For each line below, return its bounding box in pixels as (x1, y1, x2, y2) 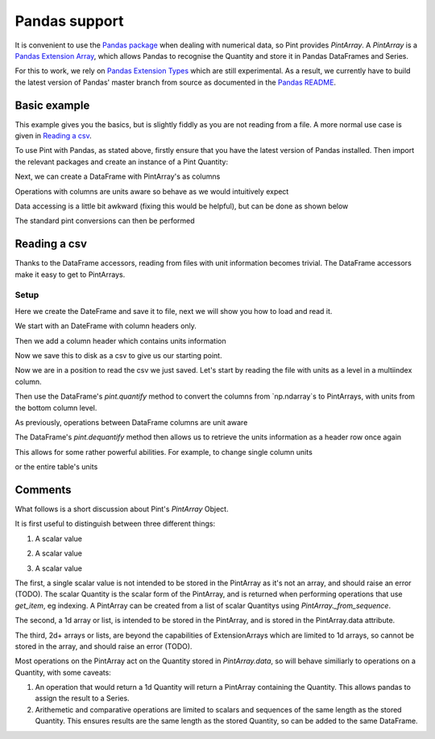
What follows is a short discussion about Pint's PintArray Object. (14, 504, 229, 514)
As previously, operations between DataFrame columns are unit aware (14, 417, 248, 427)
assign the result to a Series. (35, 693, 130, 704)
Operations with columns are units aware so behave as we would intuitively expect (14, 186, 289, 196)
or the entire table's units (14, 462, 98, 472)
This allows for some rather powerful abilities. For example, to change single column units (14, 447, 313, 456)
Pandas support (14, 12, 124, 30)
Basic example (14, 98, 90, 112)
